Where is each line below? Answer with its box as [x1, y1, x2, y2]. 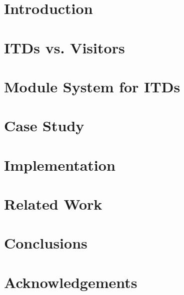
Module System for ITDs [4, 76, 180, 96]
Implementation [4, 154, 115, 175]
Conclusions [4, 233, 87, 253]
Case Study [4, 115, 84, 136]
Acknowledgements [4, 272, 137, 292]
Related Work [4, 194, 102, 214]
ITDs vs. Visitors [4, 37, 125, 57]
